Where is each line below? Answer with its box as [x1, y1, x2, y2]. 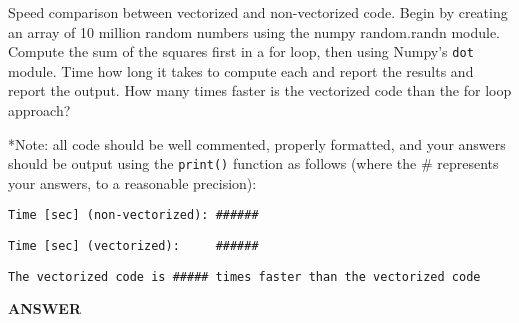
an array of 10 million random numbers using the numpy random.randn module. [8, 21, 501, 42]
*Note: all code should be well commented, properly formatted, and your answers [8, 133, 506, 154]
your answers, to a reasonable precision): [8, 172, 257, 193]
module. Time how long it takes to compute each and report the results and [8, 60, 474, 81]
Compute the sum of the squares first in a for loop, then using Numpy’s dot [8, 41, 474, 62]
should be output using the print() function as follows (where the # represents [8, 153, 499, 174]
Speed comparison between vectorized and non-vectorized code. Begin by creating [8, 2, 508, 22]
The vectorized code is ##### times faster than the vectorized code [8, 269, 481, 284]
